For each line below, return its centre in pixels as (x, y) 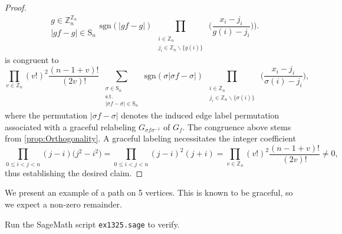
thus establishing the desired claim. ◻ (74, 172)
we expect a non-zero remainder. (63, 204)
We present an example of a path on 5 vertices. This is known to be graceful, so (149, 192)
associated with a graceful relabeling (70, 126)
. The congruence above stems (237, 126)
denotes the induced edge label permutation (200, 115)
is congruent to (32, 60)
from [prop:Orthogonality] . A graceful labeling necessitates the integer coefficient (150, 138)
